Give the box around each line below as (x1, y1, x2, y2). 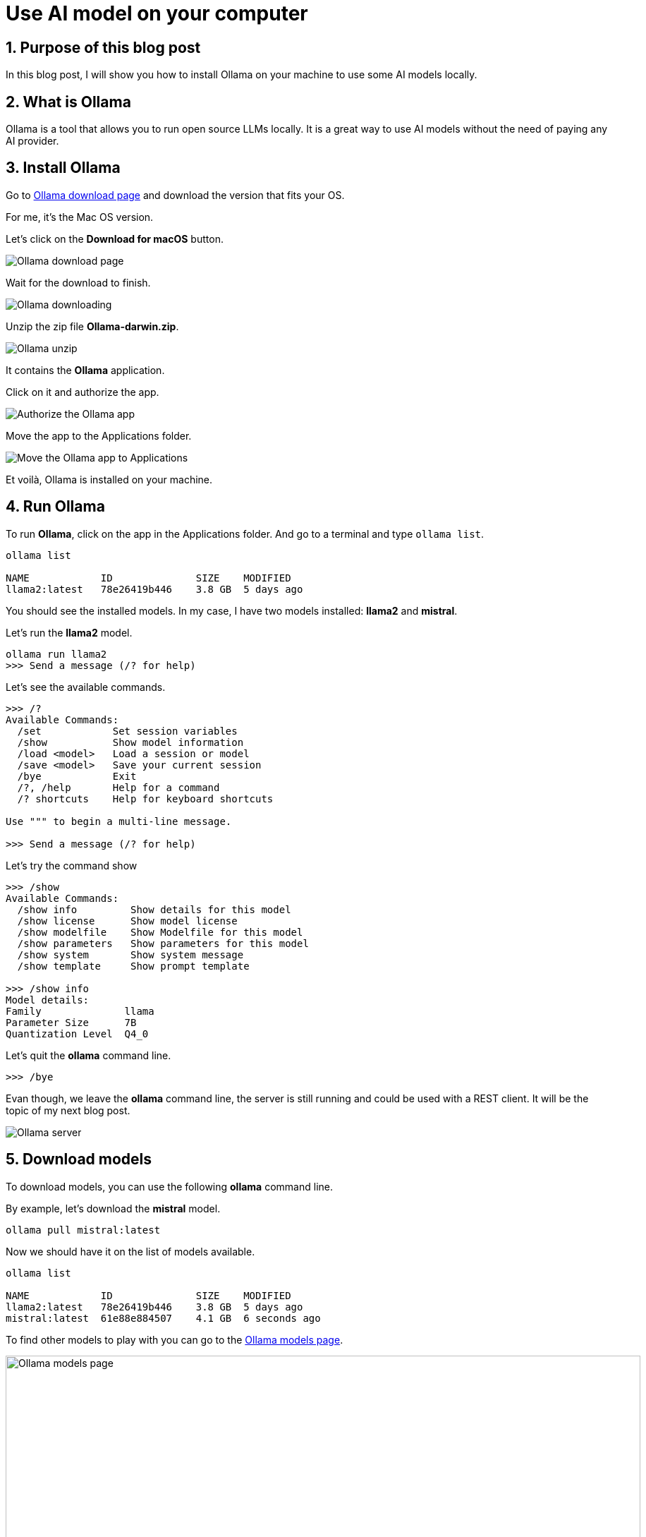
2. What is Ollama (6, 92, 131, 111)
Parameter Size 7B (6, 1016, 137, 1028)
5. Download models (6, 1150, 152, 1169)
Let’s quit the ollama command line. (6, 1049, 171, 1061)
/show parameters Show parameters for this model (17, 937, 309, 949)
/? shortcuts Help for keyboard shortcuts (17, 792, 274, 804)
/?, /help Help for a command (17, 781, 220, 793)
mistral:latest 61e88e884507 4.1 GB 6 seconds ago (6, 1312, 321, 1324)
